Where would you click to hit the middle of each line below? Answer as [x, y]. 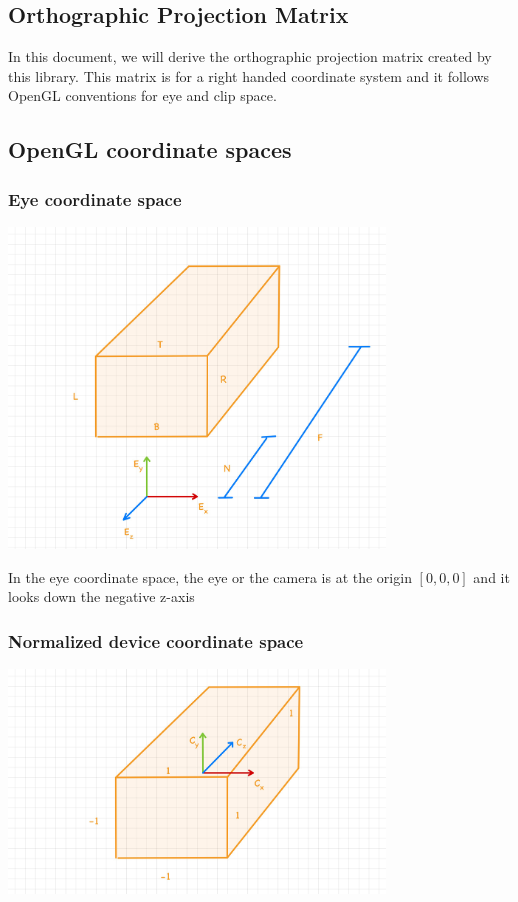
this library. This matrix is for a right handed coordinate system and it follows [249, 75]
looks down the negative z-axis [101, 596]
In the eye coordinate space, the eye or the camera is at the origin [210, 576]
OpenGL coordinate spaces [150, 149]
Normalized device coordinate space [156, 640]
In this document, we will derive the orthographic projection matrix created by [250, 56]
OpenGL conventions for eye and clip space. [142, 95]
